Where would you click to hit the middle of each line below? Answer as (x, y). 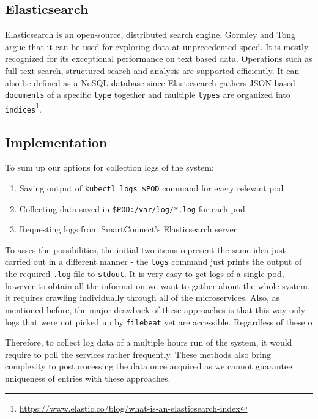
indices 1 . (23, 108)
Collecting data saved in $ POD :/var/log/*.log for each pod (132, 208)
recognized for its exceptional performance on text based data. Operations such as (159, 58)
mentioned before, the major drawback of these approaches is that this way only (155, 309)
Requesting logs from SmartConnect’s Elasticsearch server (128, 229)
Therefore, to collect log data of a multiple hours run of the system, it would (149, 342)
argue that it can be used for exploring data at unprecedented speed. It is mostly (157, 46)
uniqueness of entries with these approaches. (88, 378)
